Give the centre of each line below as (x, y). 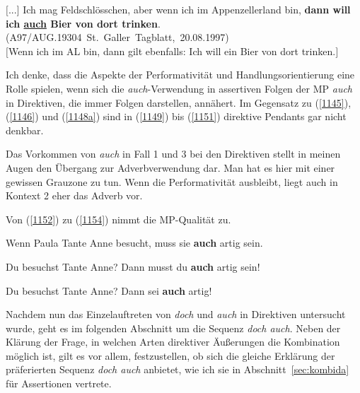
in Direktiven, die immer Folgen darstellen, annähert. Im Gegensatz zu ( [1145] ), (179, 102)
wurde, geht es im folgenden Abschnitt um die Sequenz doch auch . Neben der (173, 328)
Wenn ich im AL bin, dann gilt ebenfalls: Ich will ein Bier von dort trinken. (172, 51)
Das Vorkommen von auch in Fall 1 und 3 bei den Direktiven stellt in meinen (173, 154)
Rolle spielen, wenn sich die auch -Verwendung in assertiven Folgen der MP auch (179, 88)
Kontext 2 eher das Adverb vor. (74, 195)
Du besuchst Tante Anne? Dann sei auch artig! (109, 290)
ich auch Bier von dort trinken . (83, 23)
